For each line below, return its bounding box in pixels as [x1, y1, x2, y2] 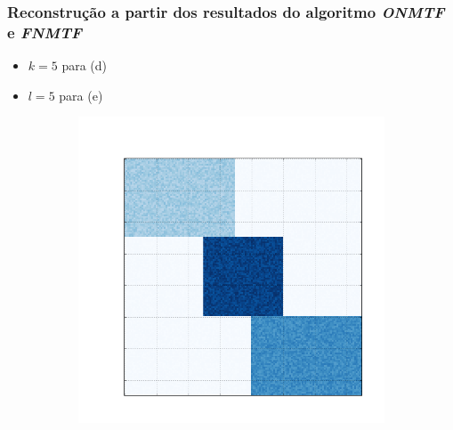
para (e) [59, 85, 103, 104]
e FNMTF [7, 20, 82, 43]
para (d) [61, 56, 108, 75]
